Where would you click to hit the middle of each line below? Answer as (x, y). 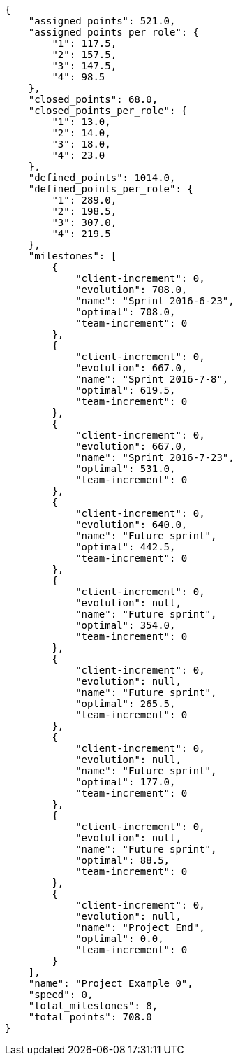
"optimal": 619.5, (126, 390)
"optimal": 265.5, (126, 704)
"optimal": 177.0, (126, 782)
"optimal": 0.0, (120, 939)
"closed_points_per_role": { (108, 111)
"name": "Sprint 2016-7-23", (155, 457)
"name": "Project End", (140, 927)
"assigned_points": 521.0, (102, 21)
